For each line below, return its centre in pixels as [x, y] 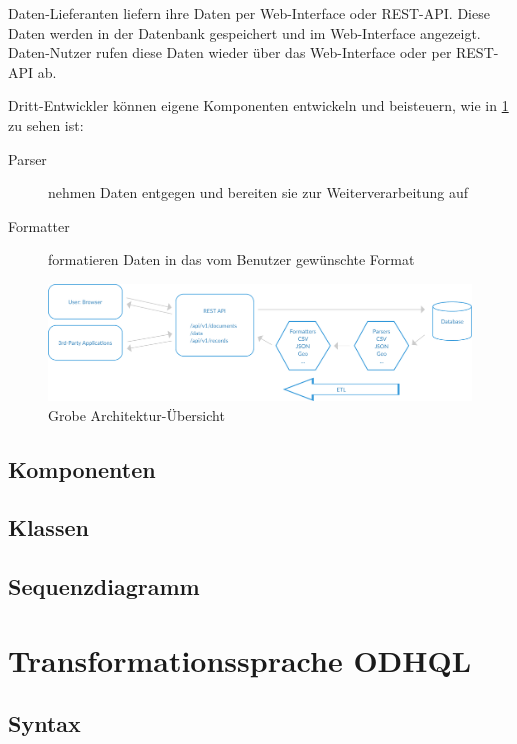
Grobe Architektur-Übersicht [136, 414]
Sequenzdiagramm [104, 586]
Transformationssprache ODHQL [240, 659]
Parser [27, 158]
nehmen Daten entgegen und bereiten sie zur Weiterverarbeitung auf [258, 192]
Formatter [39, 225]
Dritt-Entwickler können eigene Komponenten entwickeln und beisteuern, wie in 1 [258, 105]
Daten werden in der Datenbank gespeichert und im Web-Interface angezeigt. [244, 32]
